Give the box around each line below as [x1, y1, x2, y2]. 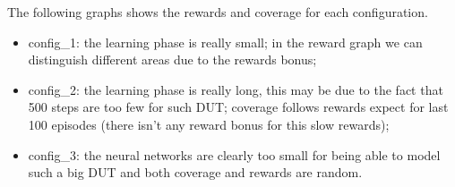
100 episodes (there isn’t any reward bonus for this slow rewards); [28, 115, 390, 133]
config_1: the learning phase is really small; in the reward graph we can [28, 32, 423, 51]
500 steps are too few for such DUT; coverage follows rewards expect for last [28, 98, 449, 116]
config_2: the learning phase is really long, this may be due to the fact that [28, 80, 443, 98]
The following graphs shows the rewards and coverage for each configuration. [7, 3, 428, 21]
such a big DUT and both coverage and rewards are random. [28, 163, 363, 182]
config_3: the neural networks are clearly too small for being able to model [28, 145, 441, 164]
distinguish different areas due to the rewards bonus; [28, 50, 317, 69]
